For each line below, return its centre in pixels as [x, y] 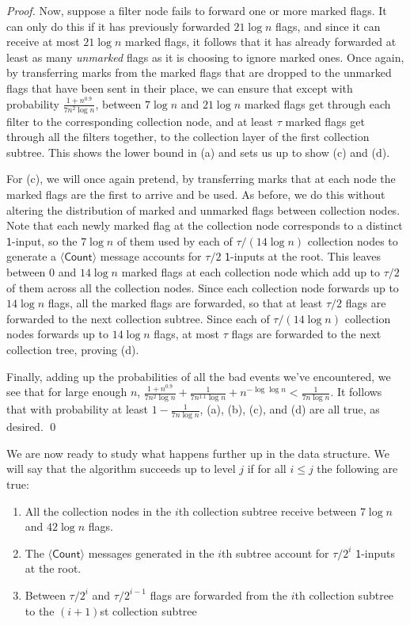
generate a [32, 256]
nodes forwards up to [57, 334]
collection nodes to [353, 240]
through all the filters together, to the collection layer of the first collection [188, 137]
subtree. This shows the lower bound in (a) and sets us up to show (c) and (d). [198, 152]
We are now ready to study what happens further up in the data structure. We [198, 453]
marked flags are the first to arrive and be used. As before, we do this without [196, 194]
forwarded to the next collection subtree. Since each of [138, 318]
